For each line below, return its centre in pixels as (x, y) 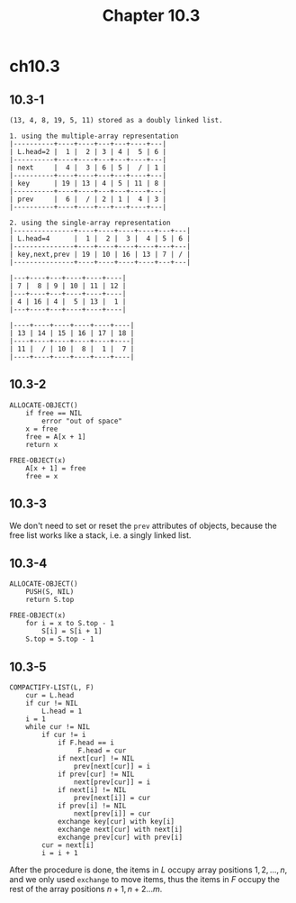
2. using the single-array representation (90, 223)
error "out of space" (82, 421)
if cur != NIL (52, 704)
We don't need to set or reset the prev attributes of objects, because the (143, 525)
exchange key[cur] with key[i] (116, 822)
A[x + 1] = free (56, 468)
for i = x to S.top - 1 (70, 624)
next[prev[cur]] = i (112, 782)
